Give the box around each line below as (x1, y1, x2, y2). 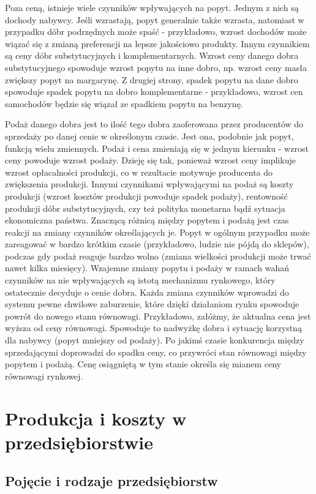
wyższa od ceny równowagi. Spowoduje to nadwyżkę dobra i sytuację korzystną (5, 321, 302, 334)
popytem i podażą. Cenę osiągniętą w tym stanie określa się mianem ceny (5, 357, 282, 370)
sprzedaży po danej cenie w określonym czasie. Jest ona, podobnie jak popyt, (5, 129, 294, 142)
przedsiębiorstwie (5, 429, 154, 454)
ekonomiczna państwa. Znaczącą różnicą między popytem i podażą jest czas (5, 214, 289, 226)
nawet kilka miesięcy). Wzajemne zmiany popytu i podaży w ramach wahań (5, 261, 290, 274)
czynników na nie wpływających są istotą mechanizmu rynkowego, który (5, 274, 276, 286)
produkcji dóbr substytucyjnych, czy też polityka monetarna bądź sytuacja (5, 201, 285, 214)
